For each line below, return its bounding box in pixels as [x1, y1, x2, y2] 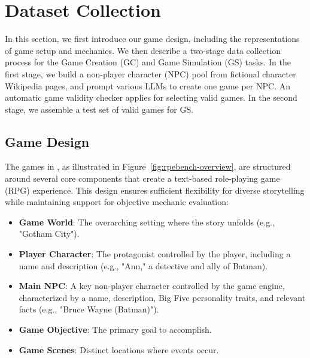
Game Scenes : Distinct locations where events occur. [19, 343, 219, 356]
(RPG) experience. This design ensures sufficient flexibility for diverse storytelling [5, 183, 305, 196]
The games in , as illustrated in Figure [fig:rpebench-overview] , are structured [5, 160, 291, 173]
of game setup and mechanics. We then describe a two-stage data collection [5, 44, 281, 56]
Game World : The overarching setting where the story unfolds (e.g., [19, 215, 275, 228]
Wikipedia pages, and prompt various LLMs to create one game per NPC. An [5, 79, 290, 92]
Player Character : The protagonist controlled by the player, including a [19, 248, 291, 260]
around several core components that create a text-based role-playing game [5, 172, 280, 185]
